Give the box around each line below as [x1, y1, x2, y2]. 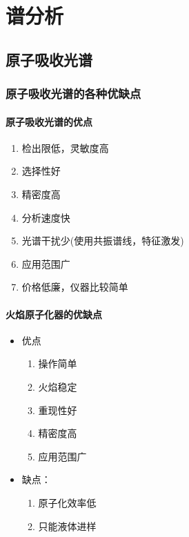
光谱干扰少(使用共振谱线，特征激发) [21, 233, 184, 248]
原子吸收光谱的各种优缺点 [6, 85, 141, 102]
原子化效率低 [38, 495, 97, 509]
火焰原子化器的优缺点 [6, 306, 102, 321]
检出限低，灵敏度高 [21, 140, 109, 155]
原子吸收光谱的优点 [6, 114, 92, 128]
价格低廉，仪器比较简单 [21, 280, 128, 294]
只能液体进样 [38, 518, 97, 533]
